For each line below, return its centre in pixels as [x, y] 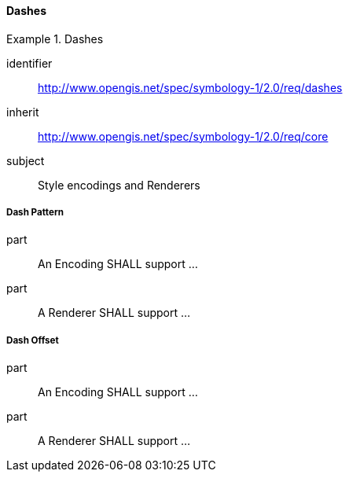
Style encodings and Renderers [119, 185]
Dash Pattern [35, 212]
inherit [23, 112]
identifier [29, 63]
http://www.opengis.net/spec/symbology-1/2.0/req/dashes [190, 87]
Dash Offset [33, 340]
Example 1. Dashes [55, 39]
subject [26, 160]
